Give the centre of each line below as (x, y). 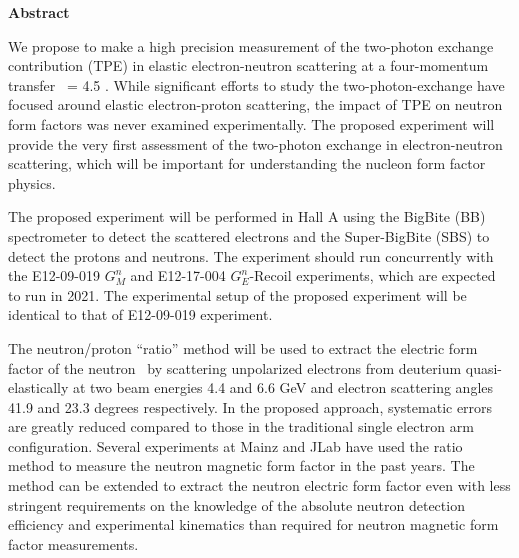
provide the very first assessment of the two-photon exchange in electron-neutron (255, 143)
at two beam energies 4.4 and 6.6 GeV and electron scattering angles (283, 387)
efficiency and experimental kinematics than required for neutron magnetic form (253, 524)
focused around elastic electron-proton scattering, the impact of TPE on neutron (255, 104)
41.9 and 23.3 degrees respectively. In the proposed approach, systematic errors (250, 406)
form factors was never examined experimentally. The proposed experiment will (251, 123)
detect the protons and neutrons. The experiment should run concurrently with (251, 255)
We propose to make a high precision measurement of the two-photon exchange (251, 45)
